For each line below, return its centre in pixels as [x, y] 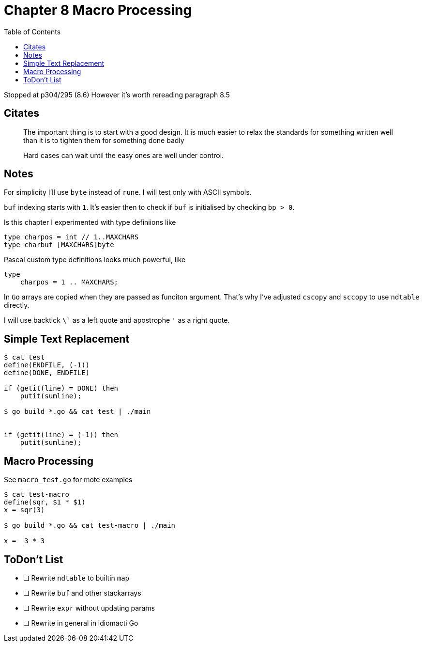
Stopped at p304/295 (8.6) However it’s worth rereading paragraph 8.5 [117, 95]
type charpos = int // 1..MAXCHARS [71, 237]
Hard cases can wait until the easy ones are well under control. [124, 155]
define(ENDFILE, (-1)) [47, 365]
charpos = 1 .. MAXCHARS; [69, 282]
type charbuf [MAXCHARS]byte [59, 245]
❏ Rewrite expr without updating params [89, 608]
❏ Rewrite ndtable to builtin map [76, 578]
